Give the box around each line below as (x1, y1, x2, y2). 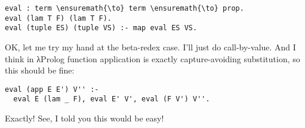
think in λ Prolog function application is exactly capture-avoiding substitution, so (5, 52, 300, 65)
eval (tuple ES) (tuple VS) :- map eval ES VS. (5, 24, 198, 33)
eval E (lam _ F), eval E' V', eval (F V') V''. (13, 95, 210, 104)
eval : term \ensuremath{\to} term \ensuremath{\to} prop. (5, 4, 244, 12)
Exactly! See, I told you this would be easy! (5, 112, 164, 124)
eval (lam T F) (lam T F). (5, 14, 112, 23)
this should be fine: (5, 64, 75, 76)
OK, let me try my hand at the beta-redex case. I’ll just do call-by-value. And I (5, 40, 296, 53)
